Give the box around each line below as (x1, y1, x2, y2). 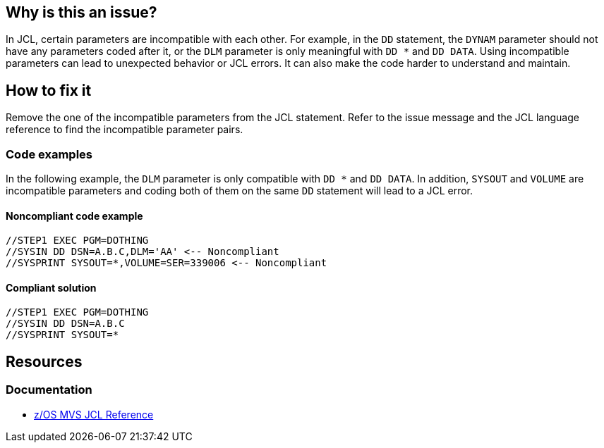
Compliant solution (6, 281, 97, 294)
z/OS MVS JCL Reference (34, 408, 154, 421)
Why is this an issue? (6, 4, 157, 21)
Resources (6, 352, 83, 371)
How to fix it (6, 81, 92, 99)
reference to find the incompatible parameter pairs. (6, 123, 243, 136)
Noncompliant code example (6, 209, 143, 222)
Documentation (6, 382, 92, 397)
